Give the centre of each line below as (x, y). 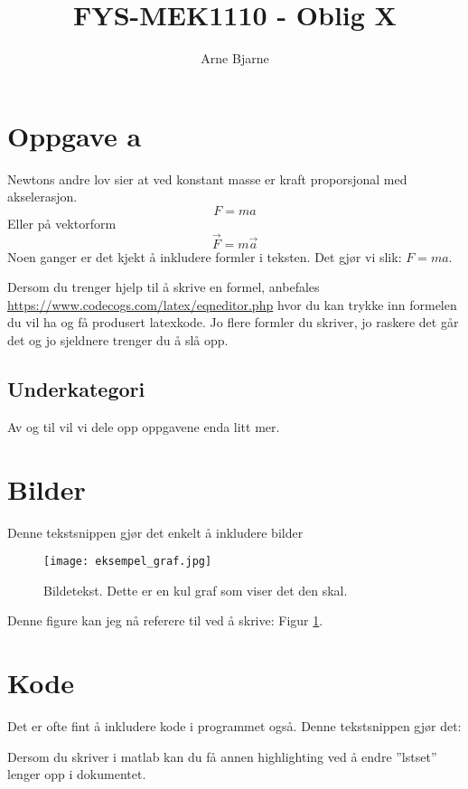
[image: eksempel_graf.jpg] (128, 562)
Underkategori (76, 389)
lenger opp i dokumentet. (77, 774)
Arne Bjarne (235, 58)
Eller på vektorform (62, 223)
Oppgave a (75, 135)
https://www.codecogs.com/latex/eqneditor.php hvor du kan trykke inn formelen (232, 304)
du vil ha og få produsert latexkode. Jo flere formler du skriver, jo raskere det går (233, 322)
